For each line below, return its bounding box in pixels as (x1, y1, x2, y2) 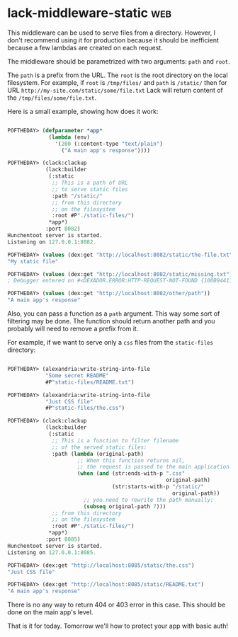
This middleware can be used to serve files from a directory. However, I (7, 28, 216, 37)
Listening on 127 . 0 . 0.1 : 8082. (7, 239, 97, 246)
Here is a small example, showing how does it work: (7, 107, 159, 115)
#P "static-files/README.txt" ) (45, 379, 135, 386)
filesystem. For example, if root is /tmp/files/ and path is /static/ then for (7, 78, 227, 86)
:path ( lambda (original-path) (52, 450, 144, 457)
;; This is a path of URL (52, 179, 129, 187)
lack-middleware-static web (7, 5, 172, 21)
